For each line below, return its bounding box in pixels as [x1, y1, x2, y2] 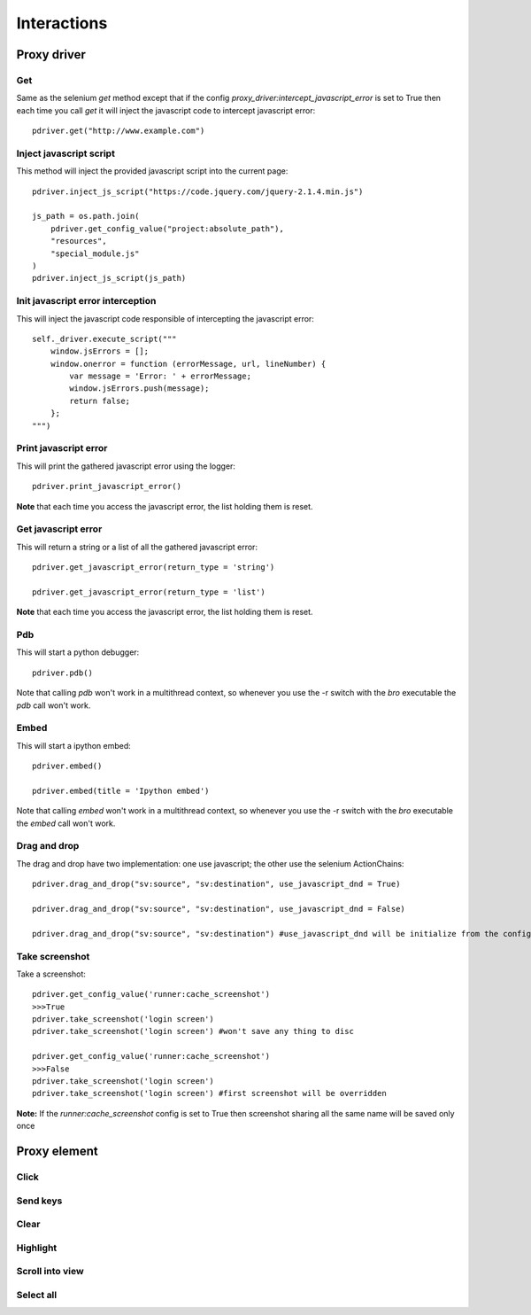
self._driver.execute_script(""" [32, 333, 177, 344]
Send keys [16, 1194, 63, 1207]
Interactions [16, 13, 108, 33]
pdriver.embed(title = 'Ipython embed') [32, 785, 210, 796]
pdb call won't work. [16, 700, 91, 711]
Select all [16, 1288, 58, 1301]
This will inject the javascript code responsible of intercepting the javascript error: [16, 313, 314, 323]
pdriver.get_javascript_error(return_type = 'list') [32, 587, 265, 597]
